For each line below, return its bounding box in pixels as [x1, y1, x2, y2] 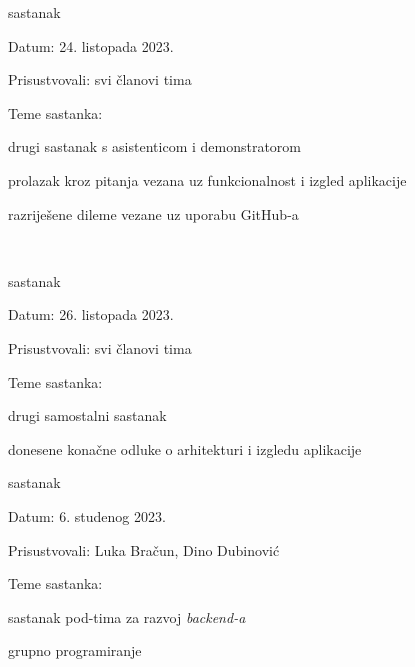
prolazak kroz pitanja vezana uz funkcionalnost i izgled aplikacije [8, 169, 407, 190]
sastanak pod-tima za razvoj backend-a [8, 606, 246, 627]
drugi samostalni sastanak [8, 405, 167, 426]
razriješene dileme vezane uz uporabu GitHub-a [8, 203, 299, 224]
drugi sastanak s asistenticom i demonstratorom [8, 136, 302, 157]
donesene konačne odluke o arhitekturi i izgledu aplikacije [8, 438, 362, 459]
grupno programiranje [8, 640, 142, 661]
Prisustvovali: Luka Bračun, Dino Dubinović [8, 539, 280, 560]
